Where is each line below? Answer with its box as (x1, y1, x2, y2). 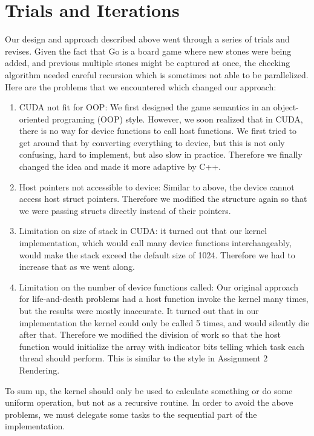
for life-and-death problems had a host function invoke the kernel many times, (19, 292, 309, 305)
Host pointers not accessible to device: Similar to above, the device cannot (19, 180, 295, 193)
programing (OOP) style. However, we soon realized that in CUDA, (51, 112, 303, 125)
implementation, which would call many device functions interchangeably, (19, 236, 292, 249)
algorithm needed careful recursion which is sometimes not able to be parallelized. (5, 68, 309, 81)
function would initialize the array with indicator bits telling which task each (19, 340, 305, 352)
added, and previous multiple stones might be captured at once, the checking (5, 56, 290, 69)
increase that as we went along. (19, 260, 135, 273)
